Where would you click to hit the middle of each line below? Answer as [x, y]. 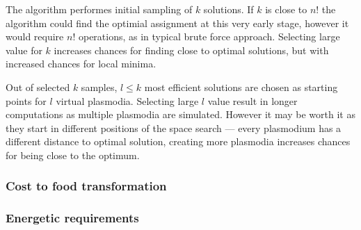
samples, [99, 87]
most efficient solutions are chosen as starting [241, 87]
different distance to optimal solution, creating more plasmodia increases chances [178, 141]
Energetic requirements [72, 218]
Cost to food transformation [86, 186]
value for [24, 50]
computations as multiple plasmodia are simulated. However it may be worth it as [180, 114]
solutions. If [228, 9]
